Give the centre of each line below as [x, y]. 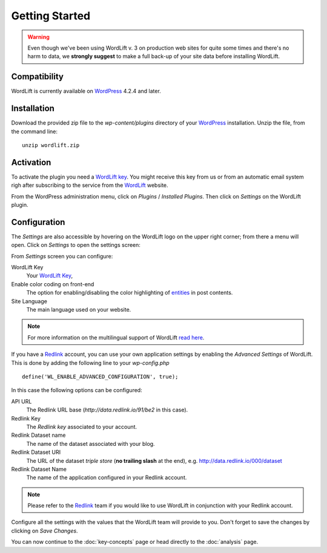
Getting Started [51, 16]
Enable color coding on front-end [53, 284]
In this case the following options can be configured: [77, 390]
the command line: [34, 131]
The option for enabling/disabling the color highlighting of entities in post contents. [130, 293]
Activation [31, 162]
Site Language [29, 301]
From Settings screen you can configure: [62, 256]
